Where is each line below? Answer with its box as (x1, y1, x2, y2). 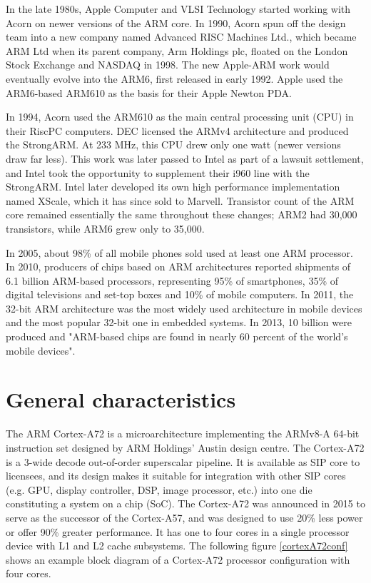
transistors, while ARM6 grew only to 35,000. (6, 220, 205, 235)
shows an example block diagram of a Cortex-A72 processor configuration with (6, 552, 350, 567)
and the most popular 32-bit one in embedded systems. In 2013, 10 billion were (6, 315, 352, 330)
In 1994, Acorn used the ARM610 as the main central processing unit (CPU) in (6, 109, 354, 124)
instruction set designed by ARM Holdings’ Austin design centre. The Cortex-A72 (6, 440, 365, 455)
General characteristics (6, 385, 236, 414)
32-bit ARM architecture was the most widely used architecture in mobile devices (6, 300, 362, 315)
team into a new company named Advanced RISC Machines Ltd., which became (6, 29, 357, 44)
